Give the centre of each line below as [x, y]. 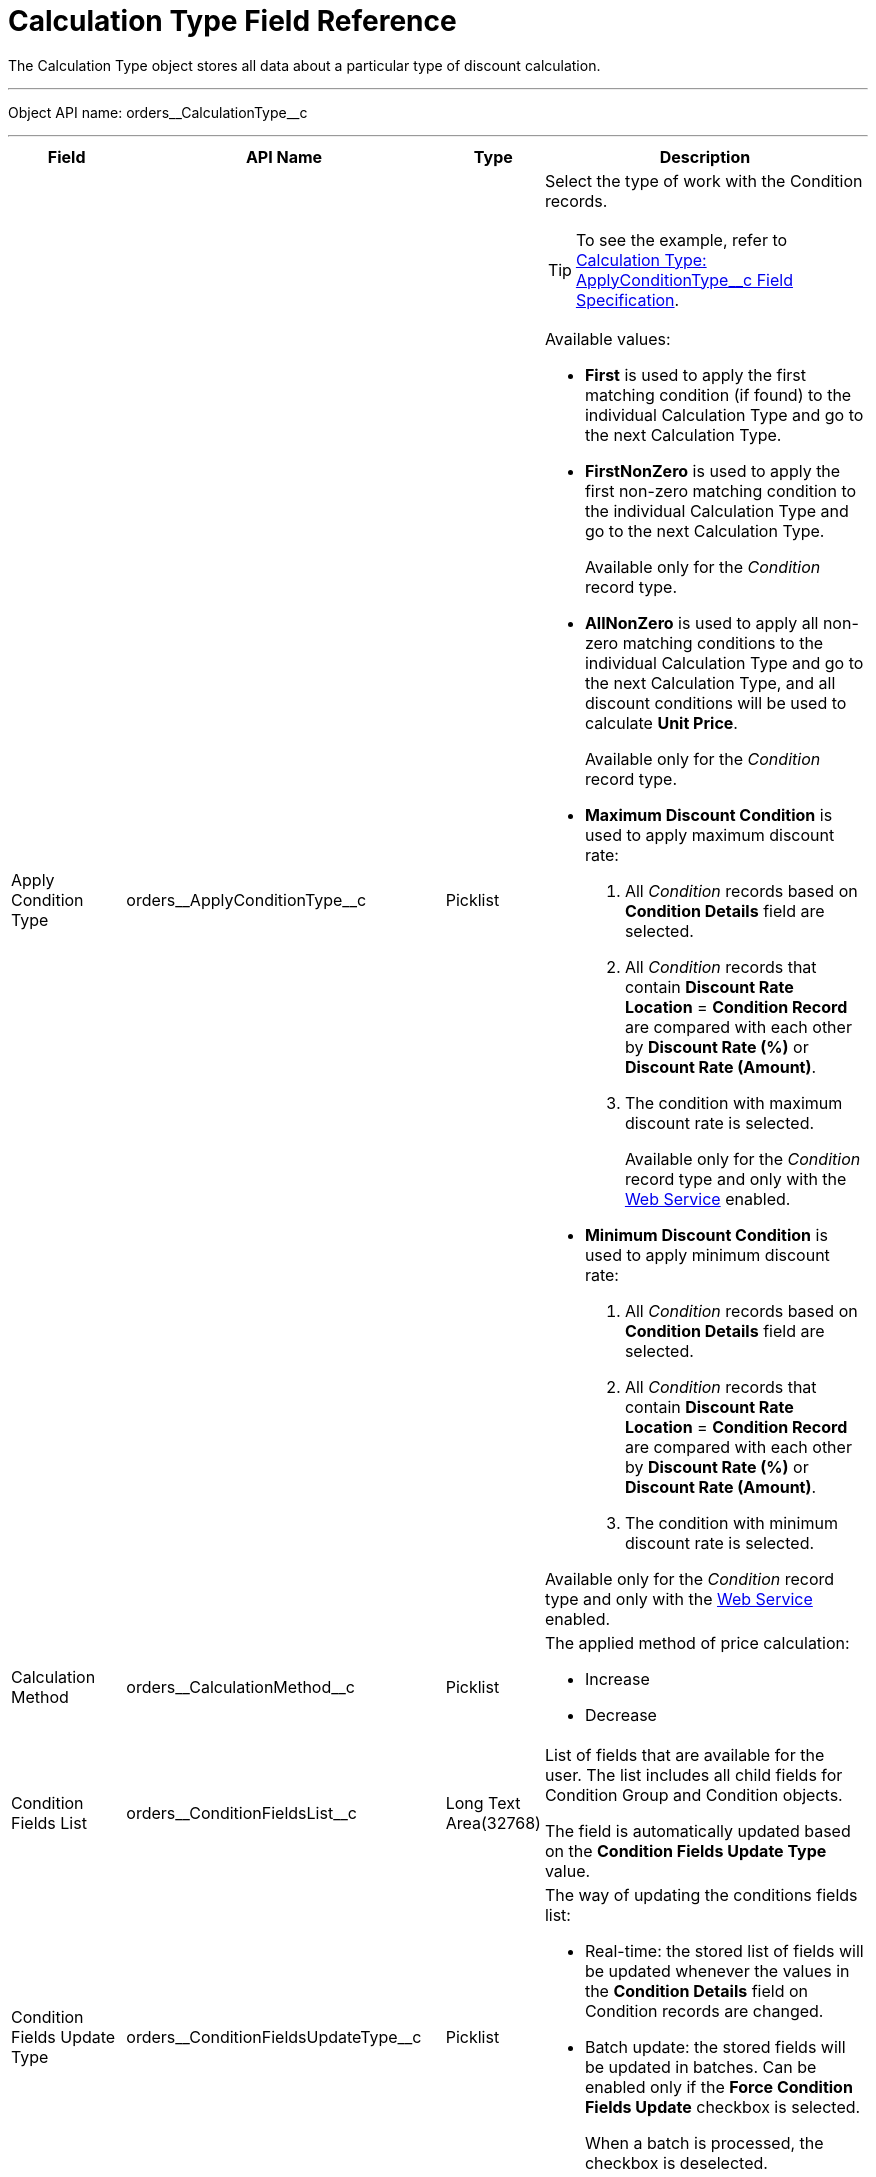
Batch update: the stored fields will [715, 2046]
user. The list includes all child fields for [693, 1774]
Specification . [627, 299]
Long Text [483, 1802]
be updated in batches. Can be [700, 2066]
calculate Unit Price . [661, 722]
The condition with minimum [731, 1522]
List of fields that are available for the [684, 1754]
